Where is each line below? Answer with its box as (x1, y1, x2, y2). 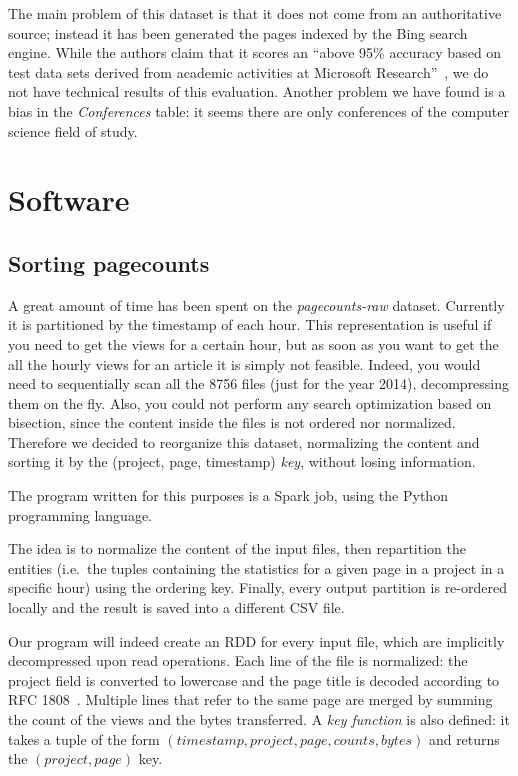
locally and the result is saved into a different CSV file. (8, 597, 345, 618)
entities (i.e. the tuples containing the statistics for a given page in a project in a (8, 557, 505, 578)
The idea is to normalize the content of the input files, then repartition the (8, 538, 466, 559)
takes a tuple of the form (8, 728, 160, 749)
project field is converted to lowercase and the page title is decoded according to (8, 669, 500, 690)
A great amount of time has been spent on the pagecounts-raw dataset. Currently (8, 294, 505, 315)
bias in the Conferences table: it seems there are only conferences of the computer (8, 100, 509, 121)
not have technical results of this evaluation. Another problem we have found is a (8, 81, 506, 102)
